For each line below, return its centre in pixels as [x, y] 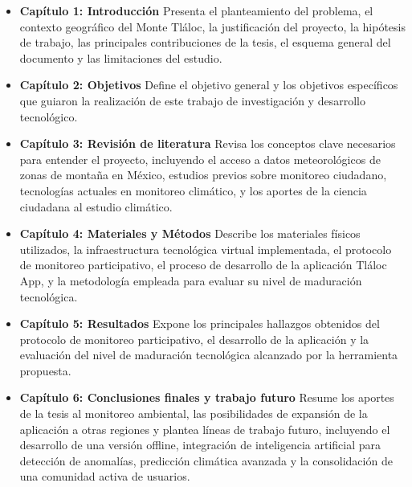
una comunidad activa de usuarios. [105, 476]
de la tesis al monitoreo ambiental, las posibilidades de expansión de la [194, 413]
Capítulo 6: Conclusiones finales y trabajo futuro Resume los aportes [207, 397]
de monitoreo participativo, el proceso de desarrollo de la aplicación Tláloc [203, 265]
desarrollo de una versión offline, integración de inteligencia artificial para [200, 445]
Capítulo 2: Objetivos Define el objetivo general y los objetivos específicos [209, 85]
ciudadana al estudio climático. [96, 206]
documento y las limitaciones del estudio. [121, 57]
